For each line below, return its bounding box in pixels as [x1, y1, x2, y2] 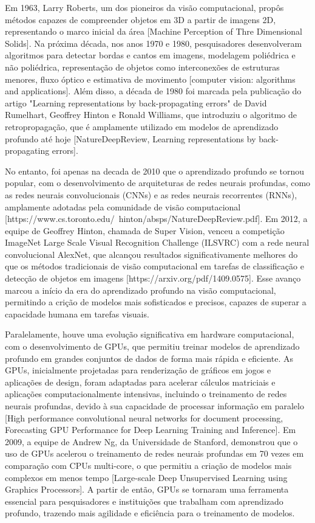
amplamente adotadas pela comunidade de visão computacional [5, 200, 241, 213]
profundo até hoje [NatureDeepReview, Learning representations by [5, 132, 256, 145]
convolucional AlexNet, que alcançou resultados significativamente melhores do [5, 248, 298, 260]
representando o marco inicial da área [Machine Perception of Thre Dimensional [5, 25, 302, 38]
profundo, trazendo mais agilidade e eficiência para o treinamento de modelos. [5, 507, 295, 519]
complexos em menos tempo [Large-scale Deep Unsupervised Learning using [5, 471, 288, 483]
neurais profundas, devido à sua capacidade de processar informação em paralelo [5, 400, 304, 412]
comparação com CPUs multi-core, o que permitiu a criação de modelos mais [5, 459, 292, 471]
